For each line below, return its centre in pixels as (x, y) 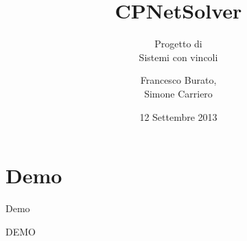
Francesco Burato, (178, 80)
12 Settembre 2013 (178, 116)
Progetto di (178, 44)
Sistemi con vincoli (178, 57)
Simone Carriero (178, 93)
